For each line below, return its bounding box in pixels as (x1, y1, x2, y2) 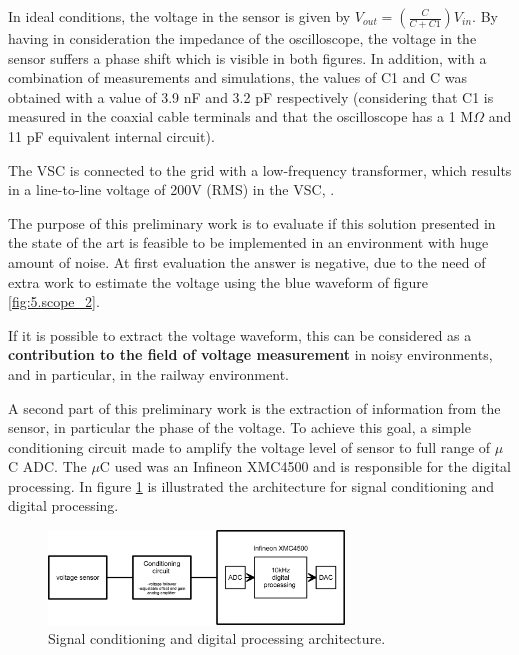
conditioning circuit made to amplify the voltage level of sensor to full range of (8, 436, 491, 457)
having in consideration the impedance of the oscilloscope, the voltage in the (8, 28, 477, 48)
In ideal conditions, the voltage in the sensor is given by (8, 6, 351, 26)
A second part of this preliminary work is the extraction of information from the (8, 397, 501, 418)
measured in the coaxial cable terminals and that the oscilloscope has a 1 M (8, 106, 474, 127)
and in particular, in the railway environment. (8, 363, 289, 384)
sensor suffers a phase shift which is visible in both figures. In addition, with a (8, 47, 487, 68)
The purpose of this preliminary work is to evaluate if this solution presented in (8, 212, 496, 233)
